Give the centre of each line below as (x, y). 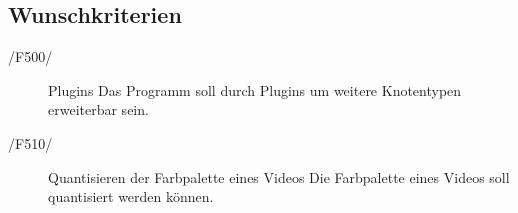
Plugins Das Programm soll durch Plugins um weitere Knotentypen (255, 89)
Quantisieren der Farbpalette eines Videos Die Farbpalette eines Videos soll (279, 176)
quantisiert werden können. (131, 196)
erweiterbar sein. (98, 109)
